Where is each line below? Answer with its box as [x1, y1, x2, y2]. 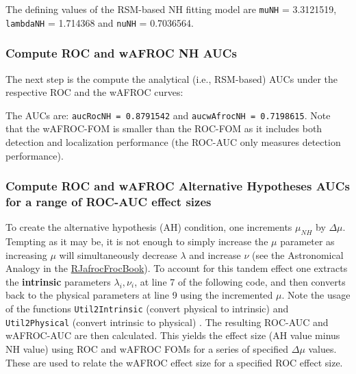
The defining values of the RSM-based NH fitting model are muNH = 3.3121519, [5, 2, 337, 16]
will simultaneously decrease [59, 247, 177, 262]
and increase [189, 247, 241, 262]
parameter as [280, 234, 335, 249]
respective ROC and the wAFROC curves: [5, 85, 183, 99]
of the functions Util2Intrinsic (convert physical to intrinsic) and [5, 301, 289, 316]
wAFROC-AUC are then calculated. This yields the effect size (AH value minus [5, 328, 340, 342]
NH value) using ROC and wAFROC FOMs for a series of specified [5, 341, 289, 356]
